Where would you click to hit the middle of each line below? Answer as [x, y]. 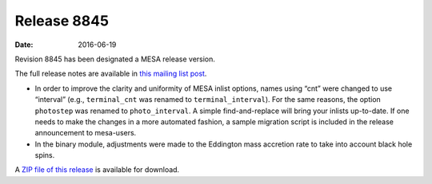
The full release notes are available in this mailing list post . [111, 74]
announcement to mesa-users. [86, 133]
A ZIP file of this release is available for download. [97, 170]
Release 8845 [62, 21]
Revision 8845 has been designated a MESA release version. [115, 59]
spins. [45, 155]
